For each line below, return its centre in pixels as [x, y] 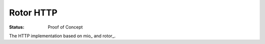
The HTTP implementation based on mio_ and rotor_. [62, 36]
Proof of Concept [65, 27]
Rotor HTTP [33, 13]
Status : [17, 27]
